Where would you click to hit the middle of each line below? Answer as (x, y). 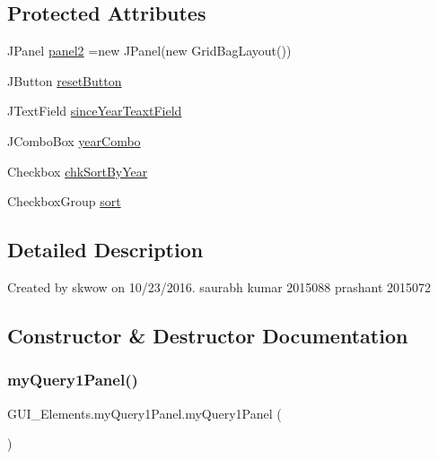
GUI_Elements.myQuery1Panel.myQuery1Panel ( (145, 413)
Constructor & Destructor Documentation (208, 335)
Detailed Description (105, 250)
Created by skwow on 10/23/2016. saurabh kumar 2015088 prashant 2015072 (219, 286)
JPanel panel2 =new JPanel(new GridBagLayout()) (149, 51)
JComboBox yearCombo (74, 140)
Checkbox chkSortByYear (78, 171)
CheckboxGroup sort (64, 201)
